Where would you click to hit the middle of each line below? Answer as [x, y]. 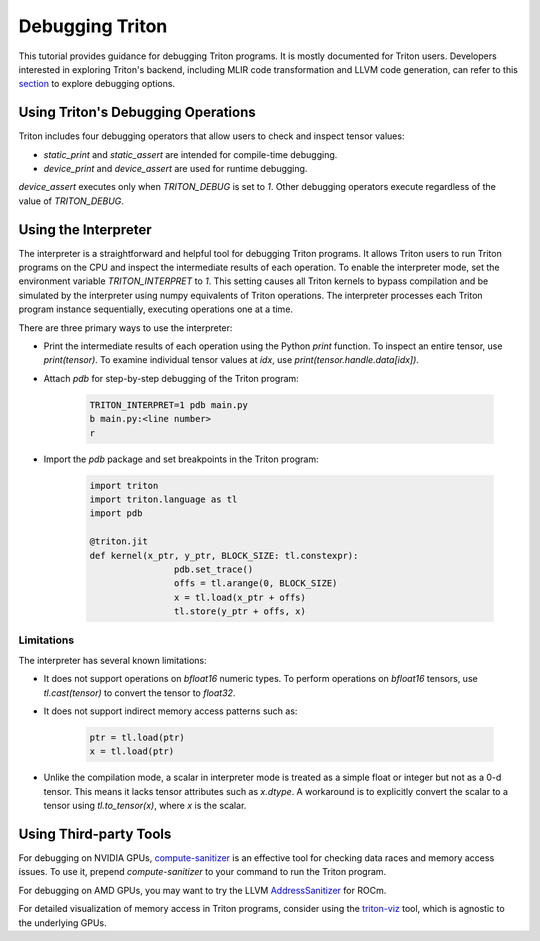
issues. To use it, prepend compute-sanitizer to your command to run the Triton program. [202, 872]
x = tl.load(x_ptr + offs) [240, 597]
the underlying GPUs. [62, 922]
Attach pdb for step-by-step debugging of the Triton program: [171, 378]
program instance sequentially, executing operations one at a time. [156, 309]
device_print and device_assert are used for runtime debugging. [175, 169]
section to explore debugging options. [96, 84]
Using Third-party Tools [95, 833]
